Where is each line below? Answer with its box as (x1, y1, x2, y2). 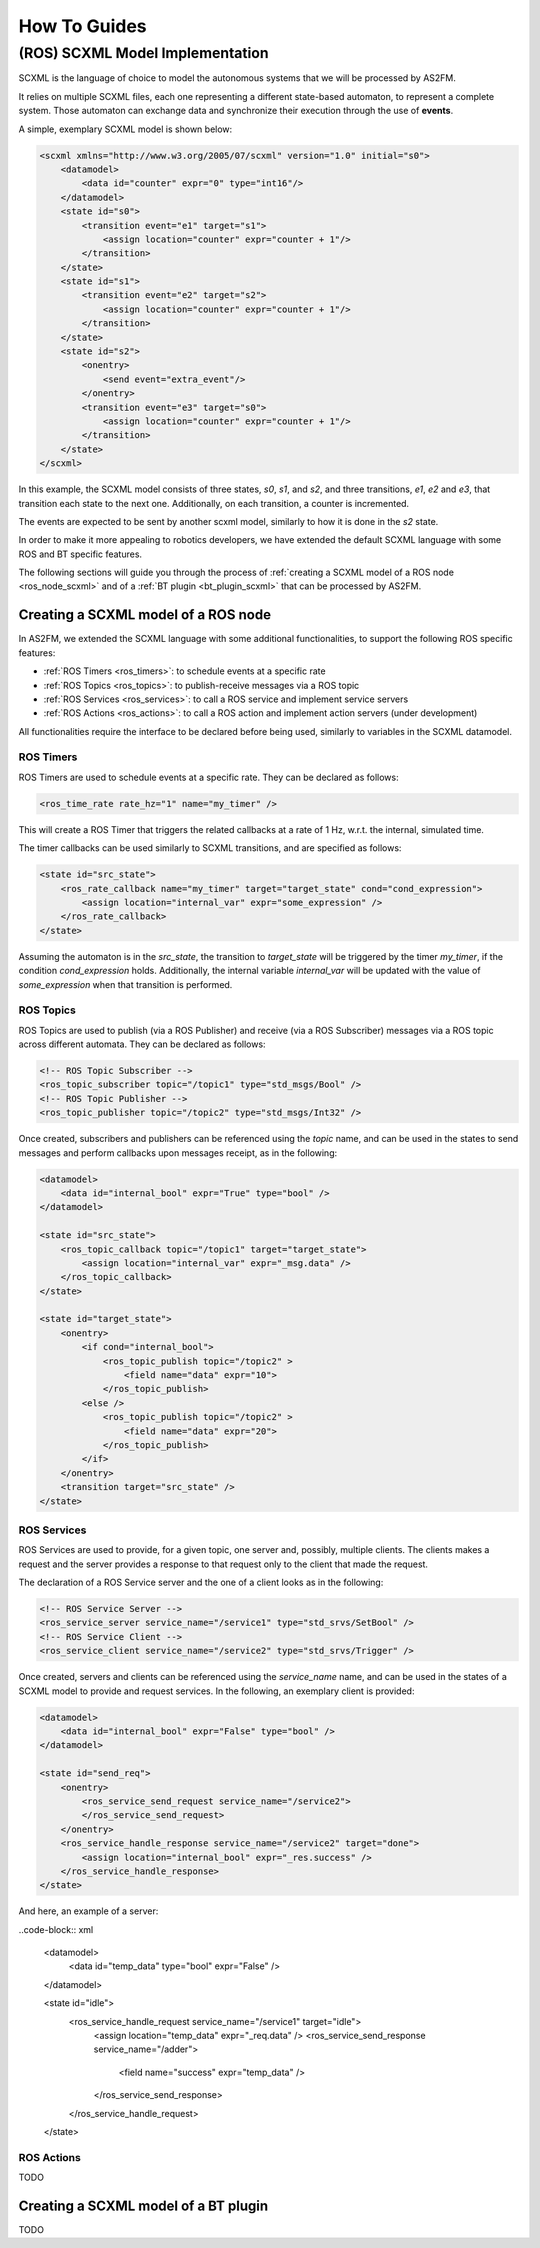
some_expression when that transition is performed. (18, 978, 233, 990)
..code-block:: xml (18, 1923, 94, 1935)
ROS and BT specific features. (18, 548, 143, 560)
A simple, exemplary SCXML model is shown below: (18, 123, 233, 135)
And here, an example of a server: (18, 1905, 159, 1917)
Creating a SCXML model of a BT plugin (18, 2197, 269, 2214)
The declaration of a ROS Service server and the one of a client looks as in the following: (18, 1576, 384, 1589)
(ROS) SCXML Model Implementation (18, 44, 269, 62)
